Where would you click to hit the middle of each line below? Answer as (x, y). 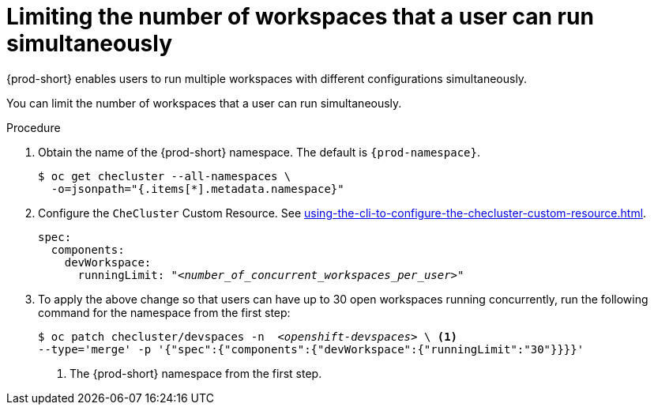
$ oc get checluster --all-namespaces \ (165, 176)
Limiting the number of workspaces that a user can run (300, 17)
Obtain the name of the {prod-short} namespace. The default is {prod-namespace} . (259, 152)
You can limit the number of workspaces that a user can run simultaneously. (204, 103)
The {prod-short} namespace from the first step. (196, 373)
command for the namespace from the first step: (164, 312)
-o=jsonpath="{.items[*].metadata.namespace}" (197, 189)
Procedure (34, 127)
